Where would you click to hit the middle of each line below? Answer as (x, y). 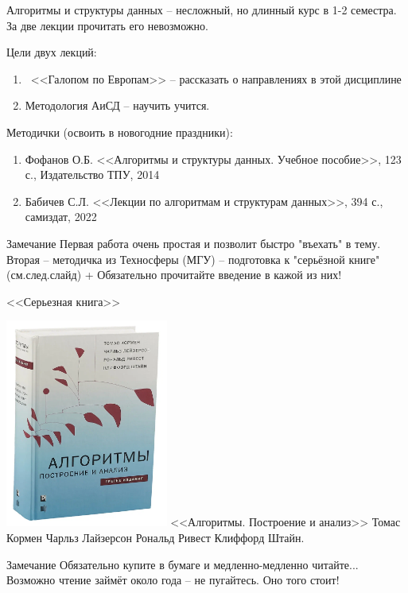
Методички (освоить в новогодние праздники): (120, 132)
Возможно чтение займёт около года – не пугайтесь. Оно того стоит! (173, 580)
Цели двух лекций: (52, 52)
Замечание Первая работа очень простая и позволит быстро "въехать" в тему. (194, 243)
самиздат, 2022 (61, 217)
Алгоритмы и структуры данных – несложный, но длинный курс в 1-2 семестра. (202, 10)
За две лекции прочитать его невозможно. (107, 25)
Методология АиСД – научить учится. (117, 105)
